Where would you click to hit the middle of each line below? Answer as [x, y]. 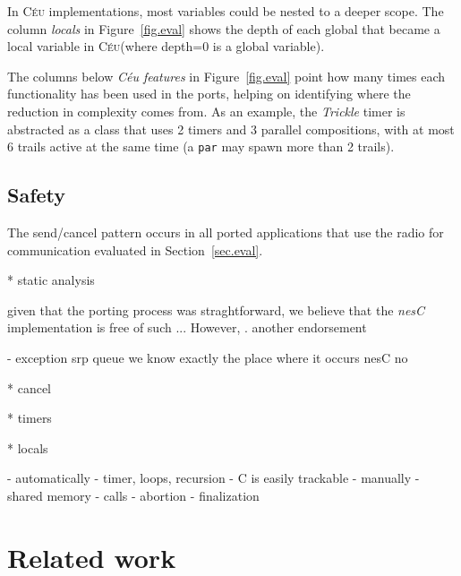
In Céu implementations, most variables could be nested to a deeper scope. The [226, 11]
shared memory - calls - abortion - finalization [133, 495]
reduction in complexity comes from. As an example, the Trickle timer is [206, 111]
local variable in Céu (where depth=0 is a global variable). [166, 46]
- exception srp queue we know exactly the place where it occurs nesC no [208, 357]
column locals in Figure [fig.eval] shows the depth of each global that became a [224, 28]
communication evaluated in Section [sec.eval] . [135, 249]
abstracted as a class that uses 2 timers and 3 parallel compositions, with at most [231, 129]
